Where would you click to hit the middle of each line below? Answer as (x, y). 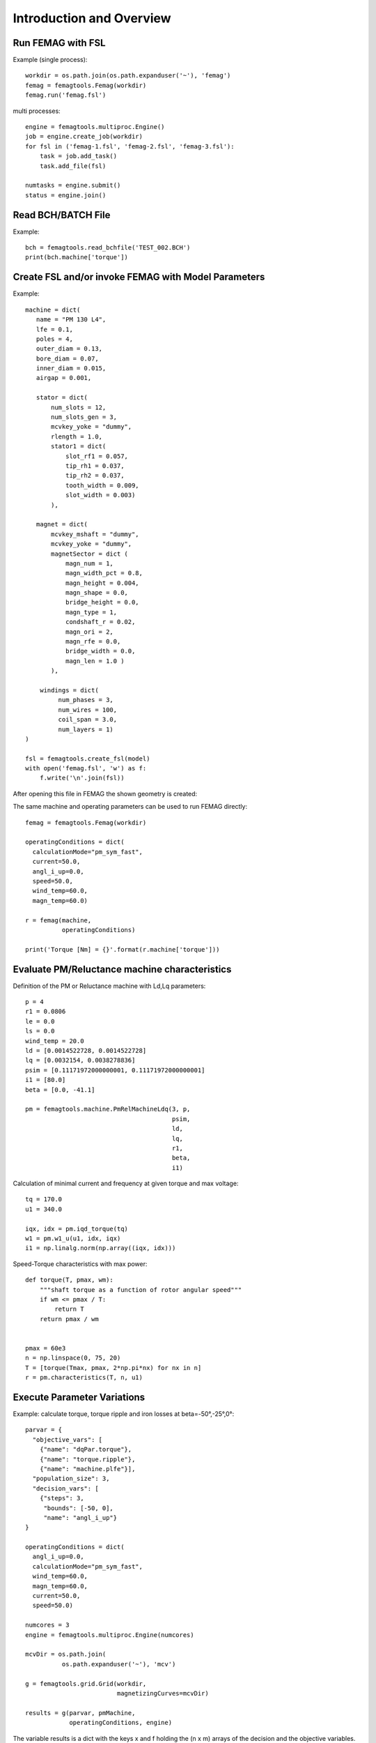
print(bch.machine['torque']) (77, 257)
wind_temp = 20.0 (55, 1041)
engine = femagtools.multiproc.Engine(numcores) (110, 1635)
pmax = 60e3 (46, 1348)
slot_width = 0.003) (100, 495)
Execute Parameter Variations (79, 1397)
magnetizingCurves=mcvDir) (163, 1693)
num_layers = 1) (86, 729)
